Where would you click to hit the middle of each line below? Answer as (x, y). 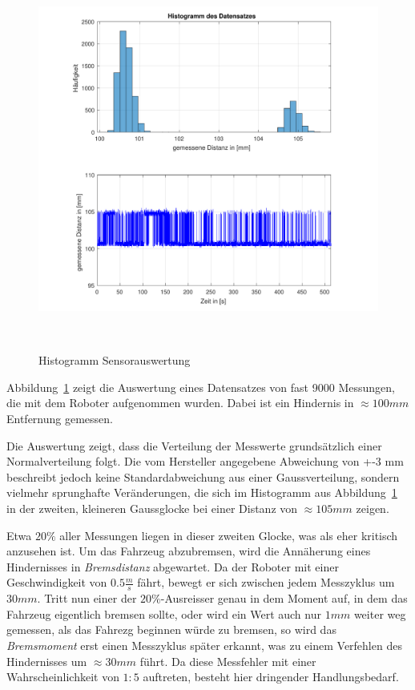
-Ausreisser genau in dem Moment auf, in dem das (284, 598)
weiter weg (380, 613)
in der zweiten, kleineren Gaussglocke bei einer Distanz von (152, 508)
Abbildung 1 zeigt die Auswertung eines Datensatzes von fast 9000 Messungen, (201, 387)
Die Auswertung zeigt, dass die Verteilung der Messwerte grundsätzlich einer (194, 445)
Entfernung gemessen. (60, 419)
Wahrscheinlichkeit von (63, 677)
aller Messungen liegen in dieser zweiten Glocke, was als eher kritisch (229, 535)
